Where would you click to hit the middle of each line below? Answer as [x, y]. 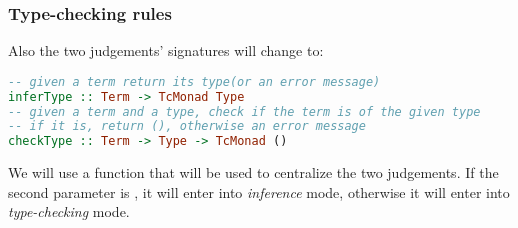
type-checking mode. [69, 211]
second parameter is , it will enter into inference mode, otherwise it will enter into [259, 191]
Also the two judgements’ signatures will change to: [166, 50]
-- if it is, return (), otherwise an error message [187, 126]
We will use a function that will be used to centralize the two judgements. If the [253, 172]
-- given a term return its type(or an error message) [194, 81]
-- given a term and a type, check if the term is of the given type [244, 111]
